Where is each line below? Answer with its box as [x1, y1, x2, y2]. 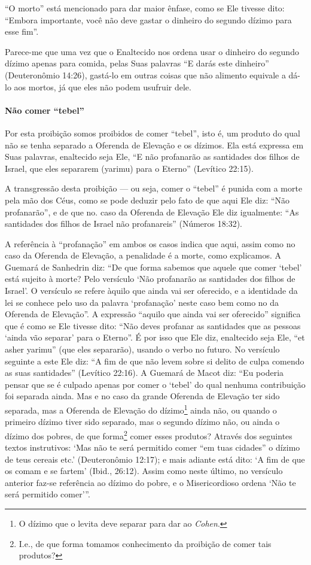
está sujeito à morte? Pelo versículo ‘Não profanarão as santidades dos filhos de [5, 272, 295, 285]
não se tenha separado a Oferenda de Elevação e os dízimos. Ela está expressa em [5, 138, 304, 151]
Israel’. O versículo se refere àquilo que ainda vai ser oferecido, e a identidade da [5, 284, 298, 297]
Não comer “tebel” [5, 104, 84, 116]
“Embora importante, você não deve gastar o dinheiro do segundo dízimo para [5, 13, 292, 26]
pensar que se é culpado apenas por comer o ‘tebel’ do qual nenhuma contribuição [5, 378, 306, 390]
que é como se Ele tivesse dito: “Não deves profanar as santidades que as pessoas [5, 319, 301, 332]
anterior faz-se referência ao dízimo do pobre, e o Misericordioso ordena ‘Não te [5, 476, 296, 488]
